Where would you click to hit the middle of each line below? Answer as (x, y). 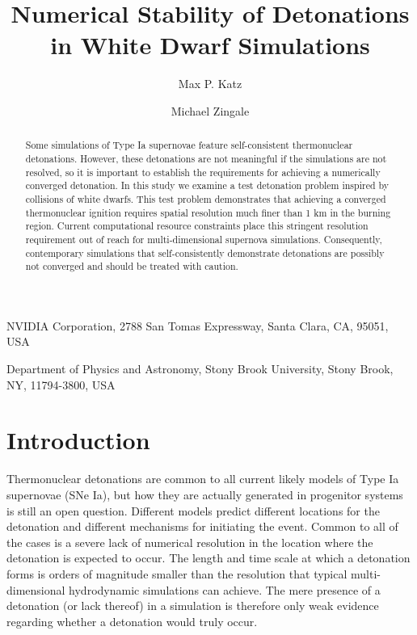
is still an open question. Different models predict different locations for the (193, 510)
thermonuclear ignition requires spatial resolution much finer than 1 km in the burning (208, 212)
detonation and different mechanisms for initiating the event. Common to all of (202, 526)
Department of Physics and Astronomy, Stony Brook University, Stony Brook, (200, 369)
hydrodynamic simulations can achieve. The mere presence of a (225, 589)
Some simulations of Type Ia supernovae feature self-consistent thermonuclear (189, 145)
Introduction (78, 440)
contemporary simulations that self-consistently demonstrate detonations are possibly (205, 252)
